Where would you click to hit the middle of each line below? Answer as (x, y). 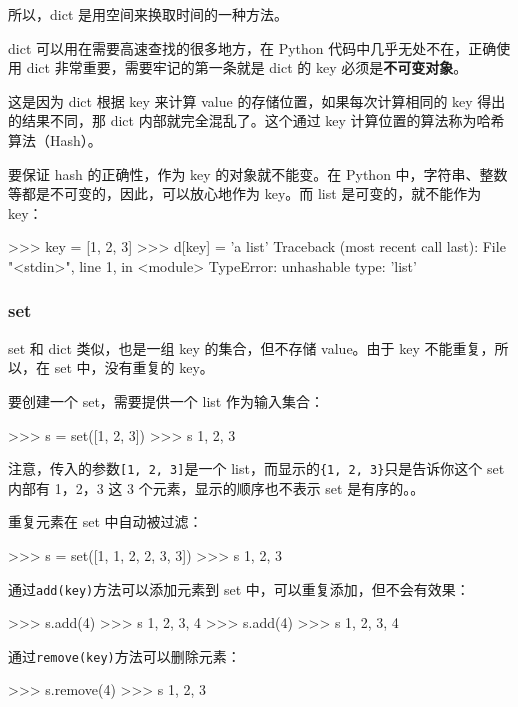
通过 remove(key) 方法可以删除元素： (124, 655)
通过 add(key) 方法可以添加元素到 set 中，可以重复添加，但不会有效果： (239, 588)
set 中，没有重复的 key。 (134, 367)
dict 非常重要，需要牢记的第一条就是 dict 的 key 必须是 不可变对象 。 (247, 67)
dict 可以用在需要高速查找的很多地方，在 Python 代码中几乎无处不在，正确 (252, 47)
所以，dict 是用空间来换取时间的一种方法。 (148, 14)
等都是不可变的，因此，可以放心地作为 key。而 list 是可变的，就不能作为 (245, 193)
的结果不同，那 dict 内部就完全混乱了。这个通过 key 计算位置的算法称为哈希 (256, 120)
